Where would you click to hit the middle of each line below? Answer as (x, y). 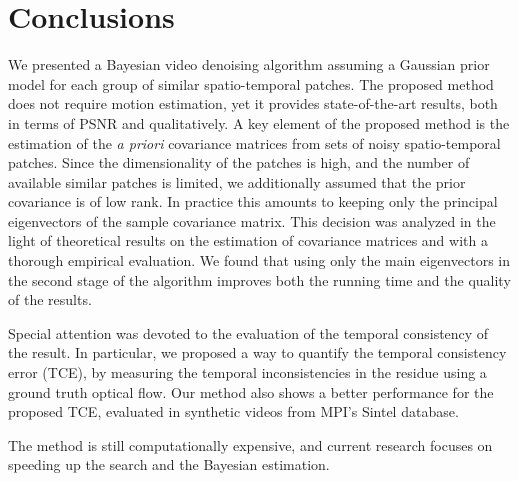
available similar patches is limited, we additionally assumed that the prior (237, 181)
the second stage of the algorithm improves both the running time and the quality (259, 279)
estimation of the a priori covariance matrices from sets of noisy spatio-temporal (254, 142)
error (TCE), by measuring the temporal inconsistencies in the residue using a (247, 372)
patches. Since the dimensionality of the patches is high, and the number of (239, 162)
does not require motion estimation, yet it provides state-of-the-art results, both (253, 103)
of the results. (50, 299)
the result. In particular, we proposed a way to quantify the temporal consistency (257, 352)
